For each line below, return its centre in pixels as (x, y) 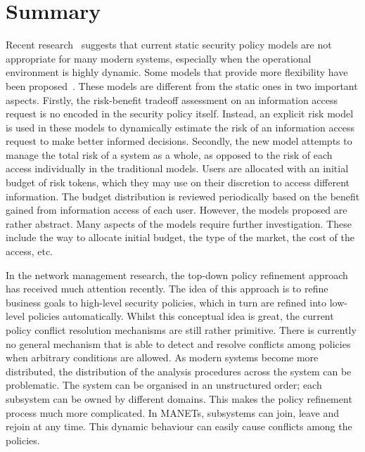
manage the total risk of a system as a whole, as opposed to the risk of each (169, 154)
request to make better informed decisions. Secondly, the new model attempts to (179, 141)
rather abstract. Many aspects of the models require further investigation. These (179, 223)
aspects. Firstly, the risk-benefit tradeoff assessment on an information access (172, 99)
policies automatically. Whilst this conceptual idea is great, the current (181, 316)
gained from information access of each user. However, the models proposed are (177, 210)
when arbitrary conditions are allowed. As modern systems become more (162, 357)
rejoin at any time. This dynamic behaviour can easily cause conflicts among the (179, 426)
